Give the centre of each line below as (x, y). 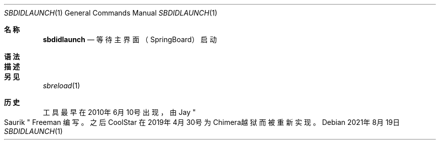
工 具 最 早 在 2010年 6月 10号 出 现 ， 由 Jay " (119, 112)
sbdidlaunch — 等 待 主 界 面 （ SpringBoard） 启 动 (130, 39)
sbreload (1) (62, 86)
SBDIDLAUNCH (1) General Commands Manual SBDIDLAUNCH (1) (111, 13)
